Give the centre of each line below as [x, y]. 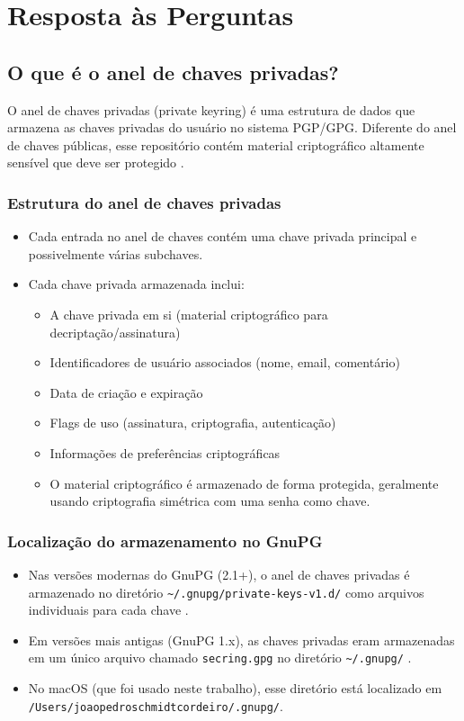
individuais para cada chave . [108, 610]
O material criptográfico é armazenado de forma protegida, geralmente [244, 483]
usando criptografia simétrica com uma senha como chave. [210, 501]
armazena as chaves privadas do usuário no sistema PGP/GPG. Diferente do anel [232, 127]
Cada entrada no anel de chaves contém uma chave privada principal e [223, 236]
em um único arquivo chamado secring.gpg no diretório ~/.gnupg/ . [220, 658]
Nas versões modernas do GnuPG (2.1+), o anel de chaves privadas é [219, 574]
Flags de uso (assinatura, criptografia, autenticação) [193, 423]
